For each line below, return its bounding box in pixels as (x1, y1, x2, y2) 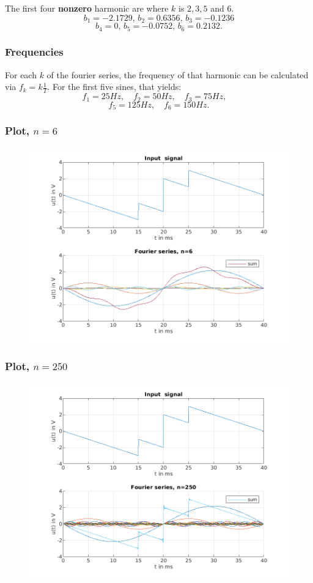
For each (5, 68, 37, 81)
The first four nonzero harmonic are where (5, 2, 169, 14)
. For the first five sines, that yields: (47, 80, 182, 93)
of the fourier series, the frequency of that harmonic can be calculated (46, 68, 309, 81)
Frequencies (5, 44, 64, 59)
